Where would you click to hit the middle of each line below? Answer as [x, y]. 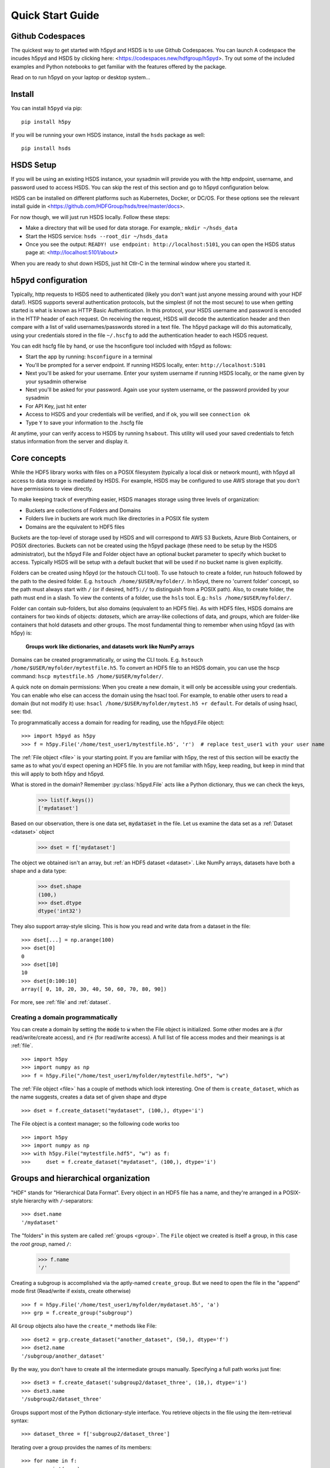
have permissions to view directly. [52, 489]
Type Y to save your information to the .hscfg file [84, 422]
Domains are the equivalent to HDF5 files [75, 527]
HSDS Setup [34, 165]
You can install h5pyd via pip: [46, 108]
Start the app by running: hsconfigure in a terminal [89, 357]
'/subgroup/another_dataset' [63, 1356]
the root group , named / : [41, 1244]
